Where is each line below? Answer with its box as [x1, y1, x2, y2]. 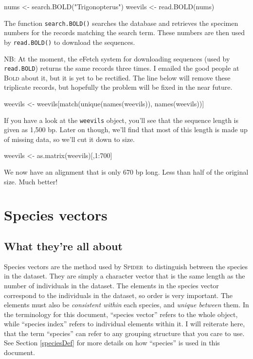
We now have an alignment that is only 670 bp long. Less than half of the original [4, 166, 249, 177]
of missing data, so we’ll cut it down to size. [4, 134, 135, 144]
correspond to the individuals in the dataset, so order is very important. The [4, 290, 233, 300]
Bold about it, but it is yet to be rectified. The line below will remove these [4, 72, 231, 82]
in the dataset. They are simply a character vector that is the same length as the [4, 271, 245, 281]
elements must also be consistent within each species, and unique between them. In [4, 299, 249, 310]
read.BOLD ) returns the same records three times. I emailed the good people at [4, 63, 239, 73]
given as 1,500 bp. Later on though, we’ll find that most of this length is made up [4, 124, 248, 135]
